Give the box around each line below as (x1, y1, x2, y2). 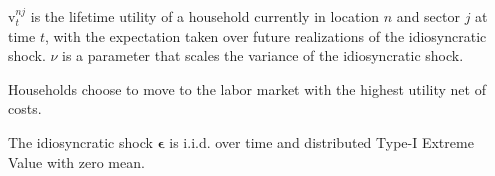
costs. (8, 98, 42, 119)
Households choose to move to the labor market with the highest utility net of (8, 78, 486, 99)
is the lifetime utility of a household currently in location (30, 6, 380, 26)
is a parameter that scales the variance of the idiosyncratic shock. (62, 45, 464, 66)
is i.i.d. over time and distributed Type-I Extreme (169, 131, 474, 152)
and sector (396, 6, 460, 26)
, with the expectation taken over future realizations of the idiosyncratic (44, 25, 487, 46)
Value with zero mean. (8, 151, 145, 172)
